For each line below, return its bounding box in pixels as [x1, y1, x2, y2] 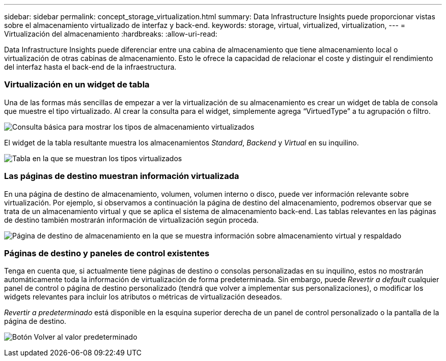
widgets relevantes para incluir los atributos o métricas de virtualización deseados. [4, 292, 282, 302]
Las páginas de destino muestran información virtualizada [4, 171, 239, 182]
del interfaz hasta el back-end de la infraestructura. [4, 63, 177, 71]
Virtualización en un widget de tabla [4, 79, 150, 90]
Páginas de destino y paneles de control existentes [4, 248, 210, 258]
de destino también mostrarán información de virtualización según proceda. [4, 215, 259, 224]
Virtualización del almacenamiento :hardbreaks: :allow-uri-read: [4, 29, 217, 38]
